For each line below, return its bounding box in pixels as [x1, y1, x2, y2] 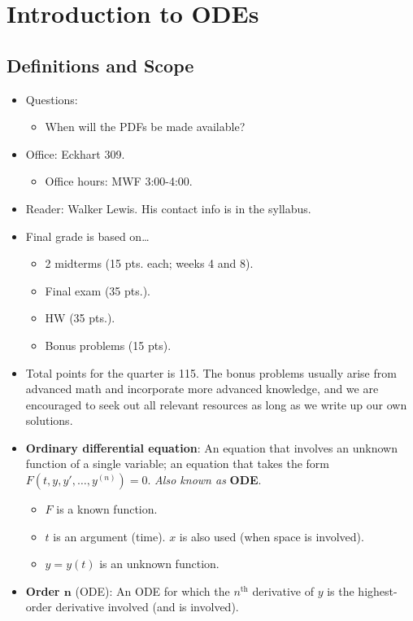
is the [327, 582, 354, 599]
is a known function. [56, 501, 158, 518]
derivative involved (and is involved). [55, 598, 239, 615]
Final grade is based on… [25, 227, 150, 244]
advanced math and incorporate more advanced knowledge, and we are [25, 380, 379, 397]
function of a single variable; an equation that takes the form [25, 455, 329, 472]
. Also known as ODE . [147, 471, 262, 488]
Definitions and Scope [7, 52, 194, 77]
